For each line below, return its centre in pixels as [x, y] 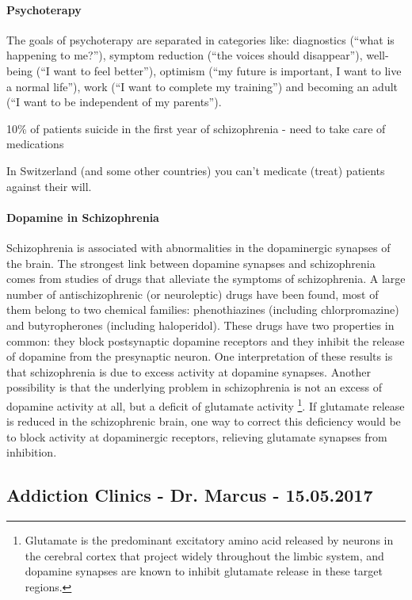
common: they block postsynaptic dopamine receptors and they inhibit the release [206, 340]
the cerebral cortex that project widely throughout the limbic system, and [204, 555]
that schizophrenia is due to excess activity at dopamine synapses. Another [189, 371]
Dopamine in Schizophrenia [83, 217]
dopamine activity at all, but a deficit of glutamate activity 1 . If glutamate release [206, 404]
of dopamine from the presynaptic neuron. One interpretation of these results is [200, 356]
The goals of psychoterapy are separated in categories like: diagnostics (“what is [200, 39]
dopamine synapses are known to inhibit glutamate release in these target [204, 571]
